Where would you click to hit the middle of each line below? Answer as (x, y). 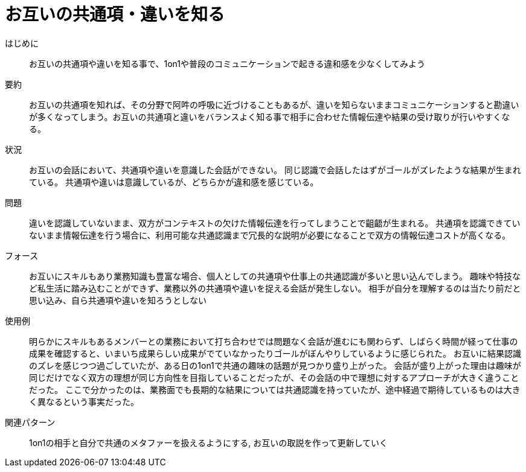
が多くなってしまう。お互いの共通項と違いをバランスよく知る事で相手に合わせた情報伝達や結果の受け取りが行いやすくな (270, 116)
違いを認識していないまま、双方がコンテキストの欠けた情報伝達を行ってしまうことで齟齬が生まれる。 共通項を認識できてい (275, 223)
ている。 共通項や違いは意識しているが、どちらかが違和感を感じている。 (174, 182)
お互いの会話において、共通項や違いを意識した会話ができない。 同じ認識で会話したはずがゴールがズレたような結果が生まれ (275, 170)
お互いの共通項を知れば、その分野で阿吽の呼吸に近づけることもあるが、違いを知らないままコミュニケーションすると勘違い (274, 104)
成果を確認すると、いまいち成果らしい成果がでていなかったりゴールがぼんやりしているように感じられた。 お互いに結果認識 (275, 353)
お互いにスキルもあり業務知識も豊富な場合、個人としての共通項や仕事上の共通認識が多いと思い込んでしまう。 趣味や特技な (275, 276)
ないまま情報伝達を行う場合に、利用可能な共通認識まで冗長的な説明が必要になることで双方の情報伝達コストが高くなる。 (270, 235)
